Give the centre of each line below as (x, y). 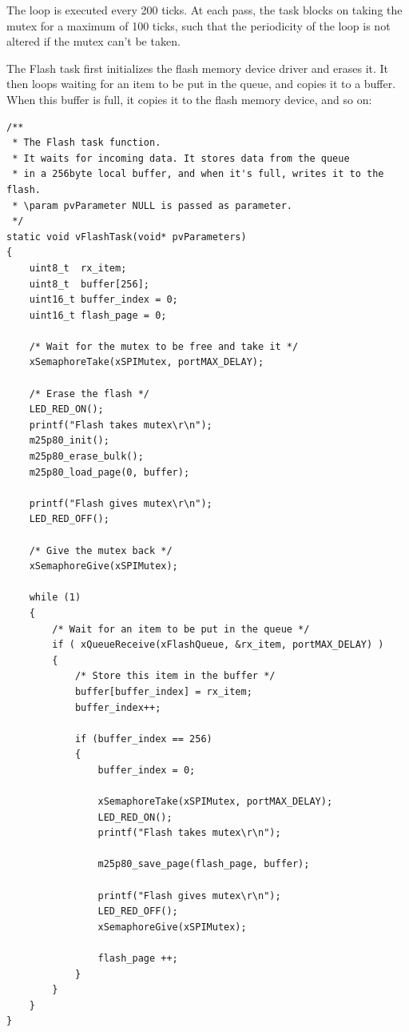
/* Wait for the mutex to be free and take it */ (164, 346)
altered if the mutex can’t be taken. (93, 41)
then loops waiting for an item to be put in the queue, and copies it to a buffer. (201, 84)
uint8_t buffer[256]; (89, 284)
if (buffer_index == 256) (143, 739)
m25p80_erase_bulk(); (86, 457)
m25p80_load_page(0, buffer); (109, 472)
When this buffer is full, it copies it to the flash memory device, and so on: (189, 99)
